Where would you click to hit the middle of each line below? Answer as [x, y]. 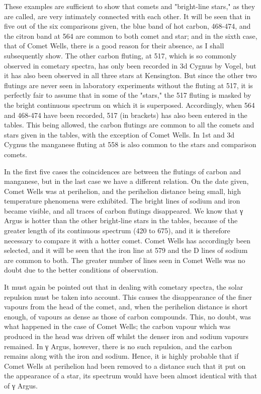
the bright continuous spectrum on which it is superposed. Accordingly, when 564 [129, 105]
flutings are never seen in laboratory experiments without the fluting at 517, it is [128, 85]
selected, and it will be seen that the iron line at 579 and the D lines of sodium [126, 250]
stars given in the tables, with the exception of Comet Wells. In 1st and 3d [119, 134]
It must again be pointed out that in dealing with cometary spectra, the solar [124, 287]
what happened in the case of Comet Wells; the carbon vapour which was [117, 326]
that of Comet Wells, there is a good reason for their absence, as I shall [114, 46]
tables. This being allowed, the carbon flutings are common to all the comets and [129, 125]
